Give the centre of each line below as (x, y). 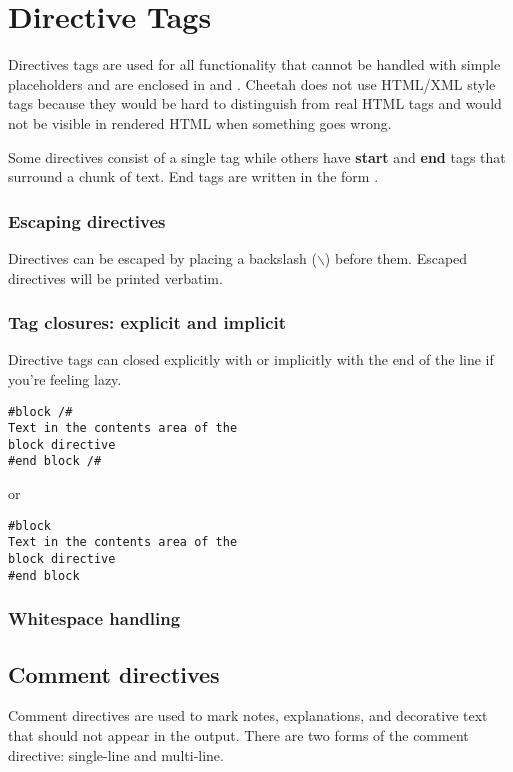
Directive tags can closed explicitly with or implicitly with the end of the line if (251, 359)
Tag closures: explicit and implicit (147, 322)
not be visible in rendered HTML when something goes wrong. (200, 122)
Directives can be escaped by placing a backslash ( (162, 257)
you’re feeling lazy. (65, 378)
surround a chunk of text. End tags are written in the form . (193, 176)
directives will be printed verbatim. (115, 277)
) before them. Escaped (396, 257)
